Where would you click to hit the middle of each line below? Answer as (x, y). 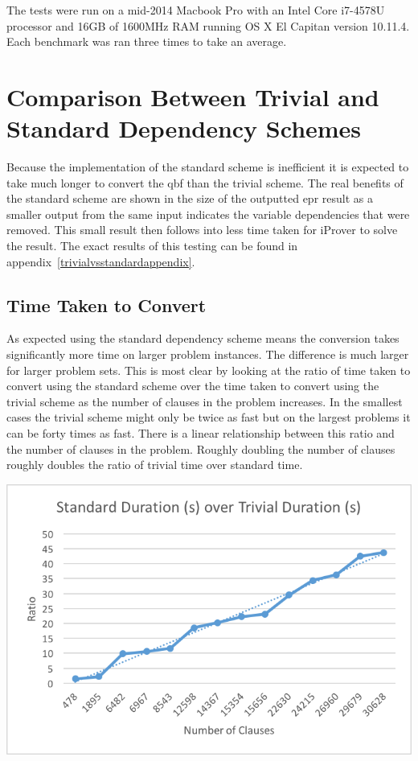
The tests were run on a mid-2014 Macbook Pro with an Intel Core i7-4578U (196, 10)
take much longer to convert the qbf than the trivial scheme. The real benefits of (205, 182)
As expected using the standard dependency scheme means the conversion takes (203, 338)
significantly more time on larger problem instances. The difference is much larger (208, 354)
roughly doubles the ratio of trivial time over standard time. (155, 465)
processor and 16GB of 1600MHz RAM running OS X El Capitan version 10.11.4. (208, 25)
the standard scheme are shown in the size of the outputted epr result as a (190, 198)
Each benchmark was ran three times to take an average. (147, 41)
